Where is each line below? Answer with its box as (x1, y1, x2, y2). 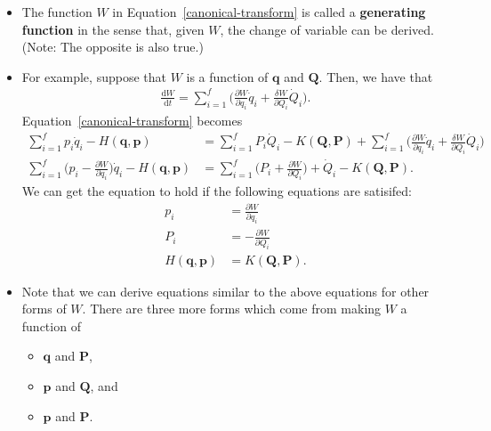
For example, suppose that (21, 67, 166, 85)
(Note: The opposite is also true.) (21, 37, 204, 56)
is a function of (186, 67, 269, 85)
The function (21, 3, 93, 20)
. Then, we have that (318, 67, 433, 85)
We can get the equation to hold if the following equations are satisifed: (21, 182, 412, 200)
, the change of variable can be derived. (220, 20, 434, 38)
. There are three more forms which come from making (82, 299, 382, 318)
